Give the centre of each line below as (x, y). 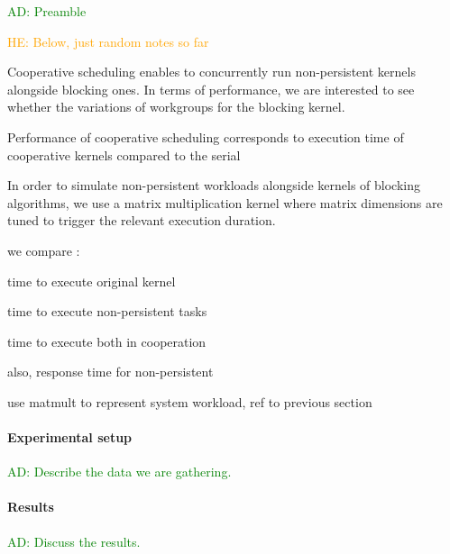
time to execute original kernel (92, 281)
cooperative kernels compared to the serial (124, 154)
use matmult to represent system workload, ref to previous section (190, 401)
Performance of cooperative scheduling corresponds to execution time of (206, 136)
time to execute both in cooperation (107, 341)
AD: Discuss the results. (74, 541)
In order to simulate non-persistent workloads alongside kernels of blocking (214, 185)
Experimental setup (70, 437)
